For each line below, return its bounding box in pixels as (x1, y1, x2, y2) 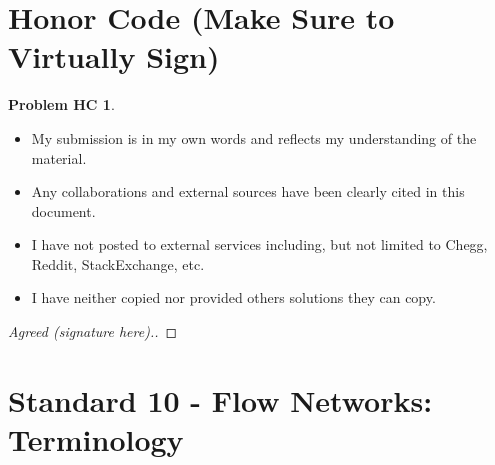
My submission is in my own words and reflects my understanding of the (31, 127, 477, 148)
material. (31, 147, 87, 168)
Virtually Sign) (8, 36, 220, 77)
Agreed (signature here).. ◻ (8, 321, 178, 342)
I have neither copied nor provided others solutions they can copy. (31, 287, 436, 308)
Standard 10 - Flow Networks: (8, 379, 433, 420)
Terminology (8, 419, 184, 460)
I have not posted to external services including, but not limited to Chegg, (31, 234, 488, 255)
